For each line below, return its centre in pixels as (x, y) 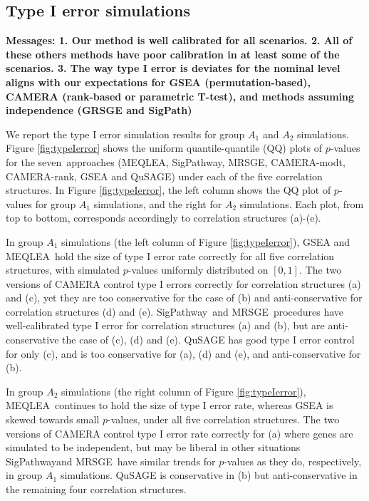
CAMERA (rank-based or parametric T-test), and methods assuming (180, 96)
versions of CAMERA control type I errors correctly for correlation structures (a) (183, 283)
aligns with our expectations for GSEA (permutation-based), (158, 82)
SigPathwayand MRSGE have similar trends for (111, 461)
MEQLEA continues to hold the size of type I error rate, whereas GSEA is (170, 405)
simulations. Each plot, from (302, 203)
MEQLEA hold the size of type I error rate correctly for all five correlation (170, 255)
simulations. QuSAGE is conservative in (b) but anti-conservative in (209, 475)
